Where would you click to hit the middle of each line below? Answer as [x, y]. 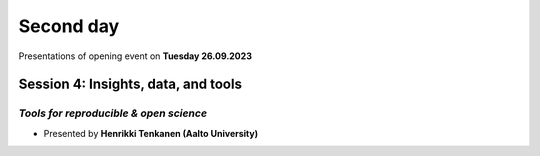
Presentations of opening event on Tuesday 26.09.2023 [135, 56]
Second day [69, 26]
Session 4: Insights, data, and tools [130, 84]
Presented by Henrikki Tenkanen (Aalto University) [151, 133]
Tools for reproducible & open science [113, 113]
